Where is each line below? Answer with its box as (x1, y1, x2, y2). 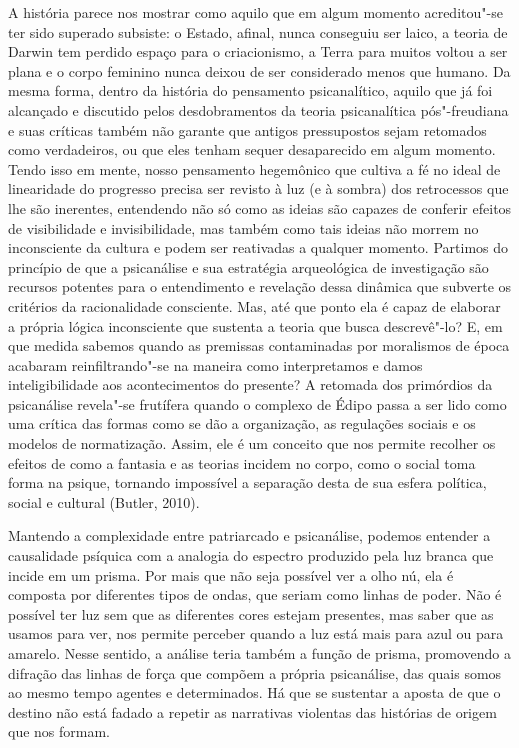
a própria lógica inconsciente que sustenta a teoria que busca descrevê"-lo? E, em (8, 315, 503, 336)
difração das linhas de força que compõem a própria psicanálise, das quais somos (8, 662, 502, 683)
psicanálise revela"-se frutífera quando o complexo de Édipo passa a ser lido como (8, 393, 507, 414)
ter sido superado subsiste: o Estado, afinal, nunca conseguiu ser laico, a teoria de (8, 21, 508, 42)
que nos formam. (8, 721, 111, 742)
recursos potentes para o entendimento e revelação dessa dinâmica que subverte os (8, 276, 512, 297)
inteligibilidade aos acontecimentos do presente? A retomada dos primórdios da (8, 374, 493, 395)
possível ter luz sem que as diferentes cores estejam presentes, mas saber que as (8, 603, 494, 624)
